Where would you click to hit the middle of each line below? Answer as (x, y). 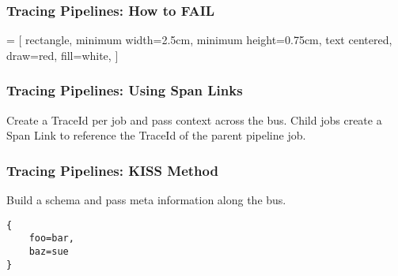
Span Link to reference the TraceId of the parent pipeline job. (156, 135)
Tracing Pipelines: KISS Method (112, 170)
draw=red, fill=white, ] (63, 55)
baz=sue (49, 251)
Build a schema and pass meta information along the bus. (146, 200)
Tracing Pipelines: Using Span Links (125, 90)
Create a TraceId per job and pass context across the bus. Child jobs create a (194, 119)
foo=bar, (51, 239)
